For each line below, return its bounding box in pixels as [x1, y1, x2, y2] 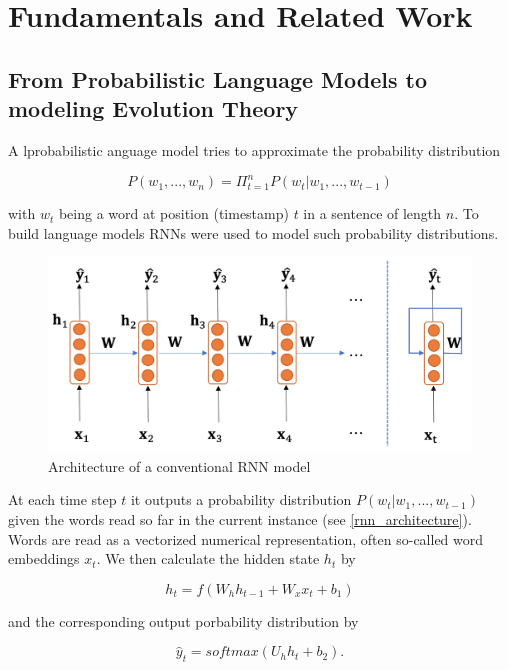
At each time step [8, 489, 117, 510]
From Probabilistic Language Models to [8, 63, 427, 94]
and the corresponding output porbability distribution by [8, 610, 359, 631]
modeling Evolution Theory [8, 93, 299, 124]
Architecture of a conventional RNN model [48, 455, 311, 476]
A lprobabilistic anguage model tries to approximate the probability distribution [8, 139, 501, 160]
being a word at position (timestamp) [58, 203, 289, 224]
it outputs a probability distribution [130, 489, 352, 510]
